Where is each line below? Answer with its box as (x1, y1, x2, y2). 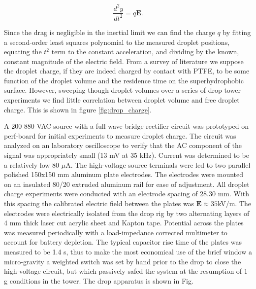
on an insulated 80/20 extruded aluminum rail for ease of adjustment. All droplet (4, 179, 250, 189)
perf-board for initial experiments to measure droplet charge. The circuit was (4, 130, 236, 141)
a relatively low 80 (4, 159, 60, 170)
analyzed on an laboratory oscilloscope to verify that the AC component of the (4, 140, 242, 150)
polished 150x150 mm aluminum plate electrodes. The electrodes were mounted (4, 169, 244, 180)
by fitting (223, 27, 251, 37)
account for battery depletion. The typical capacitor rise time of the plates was (4, 237, 242, 247)
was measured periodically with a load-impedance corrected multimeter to (4, 227, 227, 237)
